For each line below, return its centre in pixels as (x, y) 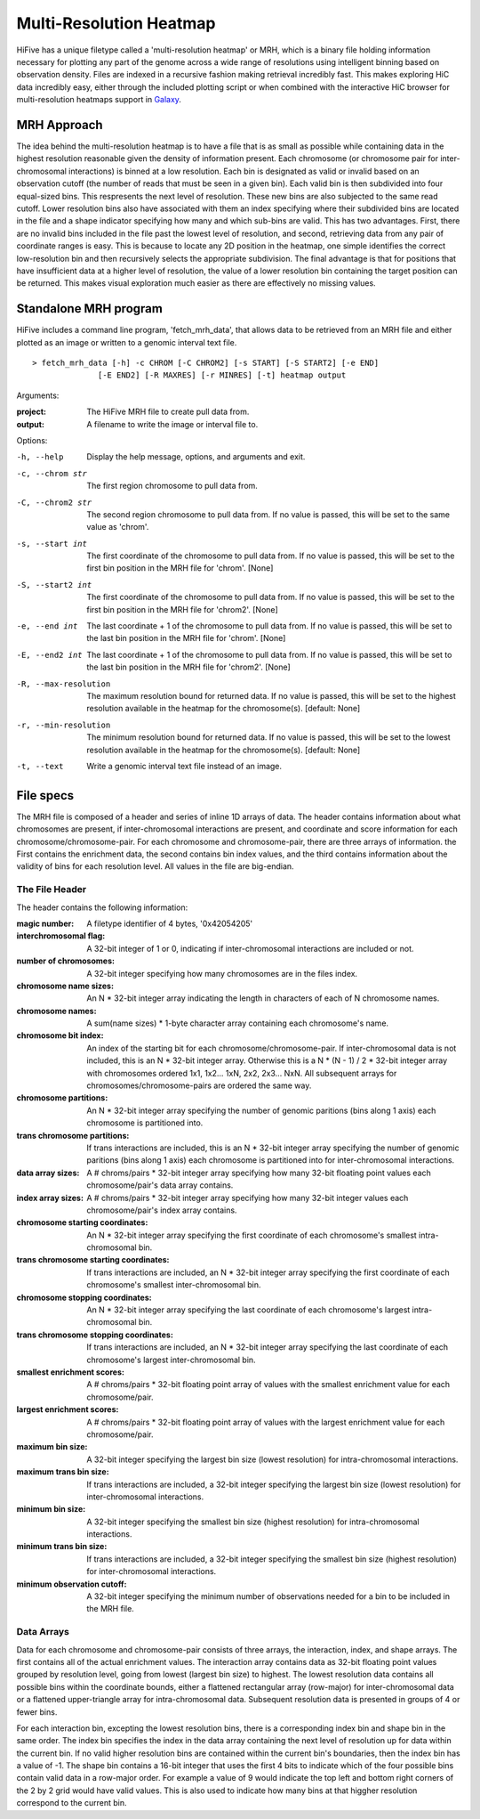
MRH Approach (60, 125)
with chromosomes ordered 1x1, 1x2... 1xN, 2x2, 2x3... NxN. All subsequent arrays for (242, 1073)
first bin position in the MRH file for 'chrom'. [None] (180, 568)
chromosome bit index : (60, 1035)
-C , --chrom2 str (54, 502)
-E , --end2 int (50, 655)
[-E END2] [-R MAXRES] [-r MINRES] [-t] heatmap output (222, 375)
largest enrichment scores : (68, 1409)
